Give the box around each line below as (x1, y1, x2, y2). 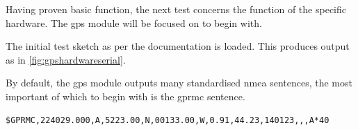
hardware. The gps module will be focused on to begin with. (6, 15, 262, 30)
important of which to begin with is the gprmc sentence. (6, 89, 245, 103)
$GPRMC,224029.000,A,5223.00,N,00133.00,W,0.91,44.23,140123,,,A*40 (6, 115, 329, 125)
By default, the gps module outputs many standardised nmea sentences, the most (6, 75, 352, 90)
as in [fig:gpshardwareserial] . (6, 52, 126, 66)
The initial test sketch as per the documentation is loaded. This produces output (6, 39, 350, 53)
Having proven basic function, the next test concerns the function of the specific (6, 2, 346, 16)
